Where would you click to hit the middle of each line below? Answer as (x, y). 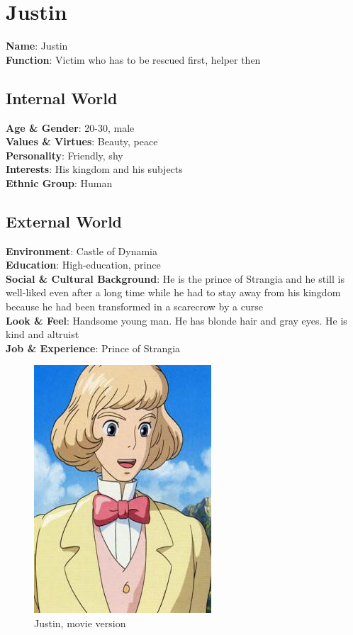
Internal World (62, 97)
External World (64, 221)
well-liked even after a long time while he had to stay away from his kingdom (173, 292)
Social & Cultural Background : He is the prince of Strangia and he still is (175, 278)
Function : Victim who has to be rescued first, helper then (133, 59)
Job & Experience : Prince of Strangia (93, 348)
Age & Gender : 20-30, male (70, 127)
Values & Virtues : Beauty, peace (82, 141)
